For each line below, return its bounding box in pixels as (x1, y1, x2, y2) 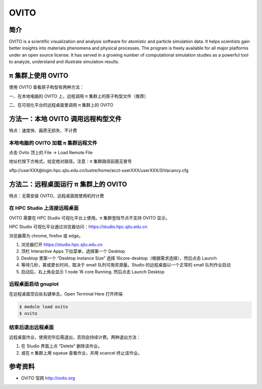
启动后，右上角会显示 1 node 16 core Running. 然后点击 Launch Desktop (21, 269, 165, 275)
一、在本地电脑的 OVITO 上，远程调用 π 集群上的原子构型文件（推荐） (9, 93, 149, 99)
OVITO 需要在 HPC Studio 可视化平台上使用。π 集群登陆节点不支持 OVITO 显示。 (9, 215, 170, 220)
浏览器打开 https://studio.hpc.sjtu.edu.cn (21, 241, 103, 247)
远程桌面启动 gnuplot (9, 281, 59, 288)
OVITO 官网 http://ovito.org (21, 375, 75, 381)
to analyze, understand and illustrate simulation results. (9, 59, 120, 65)
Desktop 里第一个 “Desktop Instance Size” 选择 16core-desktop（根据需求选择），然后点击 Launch (21, 255, 217, 261)
